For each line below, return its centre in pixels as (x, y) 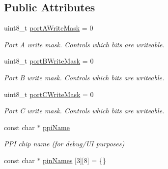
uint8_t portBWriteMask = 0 (49, 61)
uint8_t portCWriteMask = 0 (49, 94)
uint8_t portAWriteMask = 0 (49, 28)
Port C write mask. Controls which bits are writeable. (84, 111)
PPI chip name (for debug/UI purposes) (64, 144)
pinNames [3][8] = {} (74, 160)
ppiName (56, 127)
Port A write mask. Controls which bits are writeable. (84, 44)
